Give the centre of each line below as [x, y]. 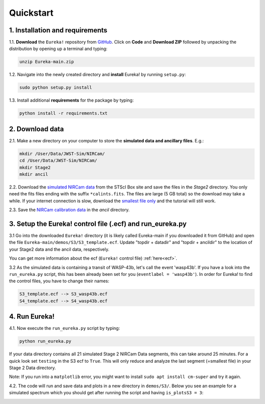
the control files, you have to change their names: [59, 281]
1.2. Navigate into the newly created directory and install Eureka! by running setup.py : [97, 75]
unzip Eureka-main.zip [47, 62]
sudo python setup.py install [56, 88]
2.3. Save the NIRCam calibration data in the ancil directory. [69, 210]
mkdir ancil [34, 175]
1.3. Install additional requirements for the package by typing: [71, 100]
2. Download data [36, 129]
